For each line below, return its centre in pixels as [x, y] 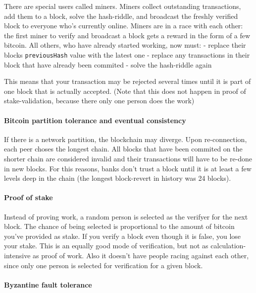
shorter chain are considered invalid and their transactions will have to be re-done [128, 158]
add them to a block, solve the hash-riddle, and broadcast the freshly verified [121, 16]
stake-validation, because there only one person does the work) [99, 101]
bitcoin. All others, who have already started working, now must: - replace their [125, 45]
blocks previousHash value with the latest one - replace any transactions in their [127, 54]
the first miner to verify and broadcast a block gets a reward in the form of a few [127, 35]
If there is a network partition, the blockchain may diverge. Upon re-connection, [126, 139]
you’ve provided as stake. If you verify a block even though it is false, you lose [123, 236]
